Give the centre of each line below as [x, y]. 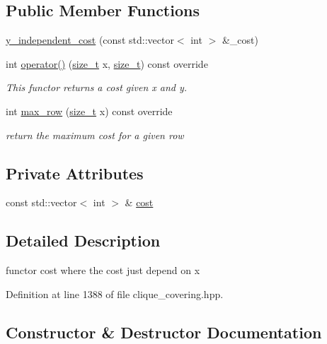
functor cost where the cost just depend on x [103, 270]
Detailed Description [83, 241]
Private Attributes [75, 173]
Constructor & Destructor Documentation [164, 332]
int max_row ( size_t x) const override [89, 111]
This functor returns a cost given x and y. [97, 87]
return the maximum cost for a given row [95, 135]
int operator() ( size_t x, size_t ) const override [107, 63]
